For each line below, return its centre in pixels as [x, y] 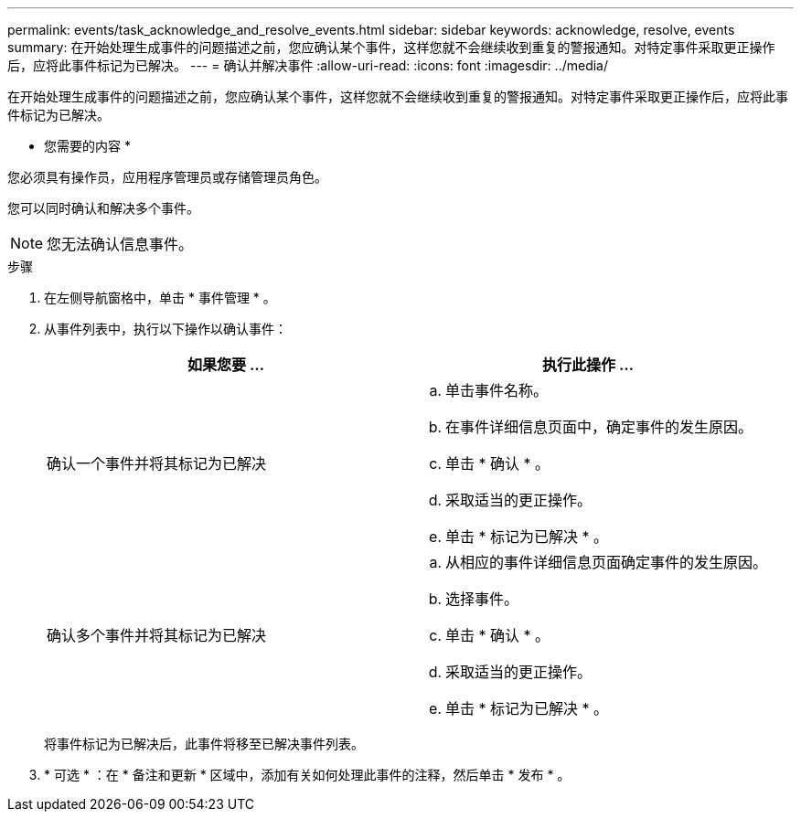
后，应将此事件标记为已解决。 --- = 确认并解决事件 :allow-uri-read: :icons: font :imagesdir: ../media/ [308, 65]
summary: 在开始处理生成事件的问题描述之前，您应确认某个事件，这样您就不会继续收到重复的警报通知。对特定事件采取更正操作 [391, 47]
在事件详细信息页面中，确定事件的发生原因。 [599, 427]
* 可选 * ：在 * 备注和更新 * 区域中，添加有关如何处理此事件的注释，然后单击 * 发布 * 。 [307, 775]
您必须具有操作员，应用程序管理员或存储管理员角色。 [167, 177]
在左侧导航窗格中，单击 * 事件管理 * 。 [160, 298]
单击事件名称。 [497, 390]
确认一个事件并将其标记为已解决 [157, 463]
